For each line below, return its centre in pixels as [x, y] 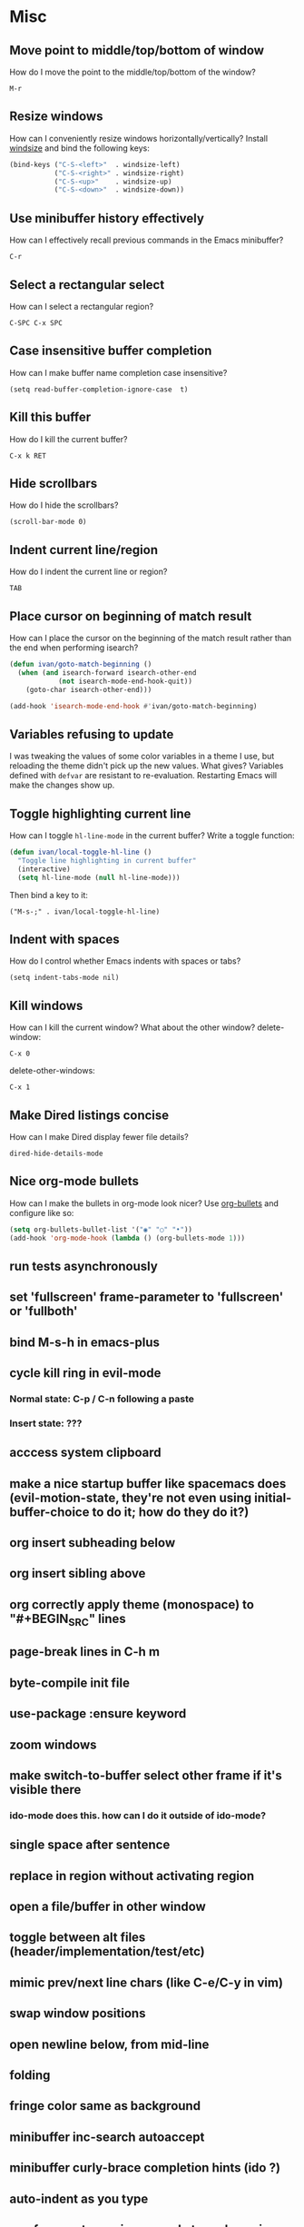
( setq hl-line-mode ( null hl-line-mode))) [99, 877]
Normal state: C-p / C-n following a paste [102, 1399]
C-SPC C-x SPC [36, 323]
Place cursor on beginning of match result [131, 616]
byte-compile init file [69, 1683]
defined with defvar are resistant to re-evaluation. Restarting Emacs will [143, 776]
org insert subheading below [93, 1543]
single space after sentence [90, 1845]
